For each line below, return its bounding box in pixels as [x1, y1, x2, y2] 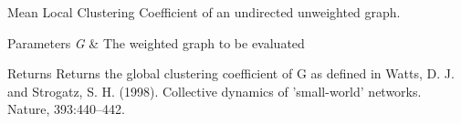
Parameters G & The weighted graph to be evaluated [7, 33, 305, 52]
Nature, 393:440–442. [7, 99, 125, 119]
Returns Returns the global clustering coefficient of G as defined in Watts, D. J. [7, 64, 455, 83]
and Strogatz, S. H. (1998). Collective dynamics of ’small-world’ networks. [7, 81, 422, 100]
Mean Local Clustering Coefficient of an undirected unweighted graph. [7, 3, 401, 21]
